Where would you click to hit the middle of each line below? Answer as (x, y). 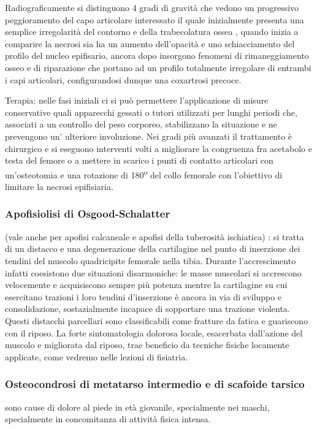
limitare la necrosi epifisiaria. (59, 186)
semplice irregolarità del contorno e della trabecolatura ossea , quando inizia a (152, 32)
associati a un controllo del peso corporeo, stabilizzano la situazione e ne (141, 124)
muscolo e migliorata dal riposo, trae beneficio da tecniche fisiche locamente (147, 345)
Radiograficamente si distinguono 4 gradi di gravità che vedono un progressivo (152, 7)
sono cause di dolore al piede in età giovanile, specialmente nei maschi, (137, 407)
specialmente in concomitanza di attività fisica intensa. (108, 419)
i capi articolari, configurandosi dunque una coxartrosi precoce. (123, 79)
